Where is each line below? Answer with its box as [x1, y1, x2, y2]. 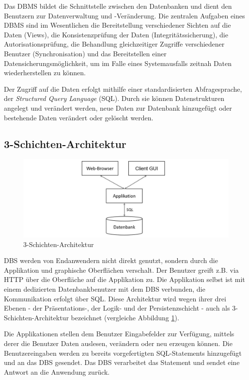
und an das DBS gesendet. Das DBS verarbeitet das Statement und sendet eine [4, 357, 240, 367]
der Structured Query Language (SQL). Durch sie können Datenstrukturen [4, 93, 225, 103]
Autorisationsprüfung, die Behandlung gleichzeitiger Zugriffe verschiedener [4, 39, 225, 49]
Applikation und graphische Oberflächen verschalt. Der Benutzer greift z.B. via [4, 264, 239, 275]
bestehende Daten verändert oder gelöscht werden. [4, 112, 154, 122]
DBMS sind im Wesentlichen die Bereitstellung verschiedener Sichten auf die [4, 20, 231, 30]
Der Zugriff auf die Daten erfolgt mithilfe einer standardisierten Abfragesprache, [4, 83, 242, 94]
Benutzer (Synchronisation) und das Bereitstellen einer [4, 48, 167, 58]
